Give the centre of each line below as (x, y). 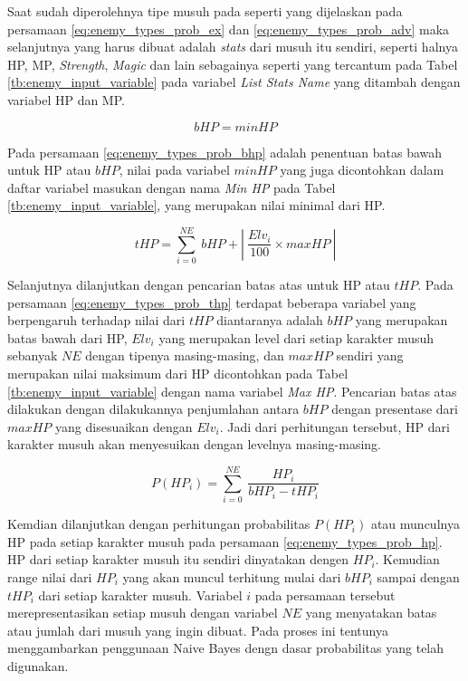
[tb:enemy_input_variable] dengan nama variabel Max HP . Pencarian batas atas (232, 391)
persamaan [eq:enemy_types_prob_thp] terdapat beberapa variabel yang (212, 302)
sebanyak (33, 355)
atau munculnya (415, 524)
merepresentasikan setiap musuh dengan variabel (143, 613)
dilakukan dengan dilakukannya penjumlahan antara (153, 409)
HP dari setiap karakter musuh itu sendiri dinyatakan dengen (178, 559)
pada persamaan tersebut (325, 595)
